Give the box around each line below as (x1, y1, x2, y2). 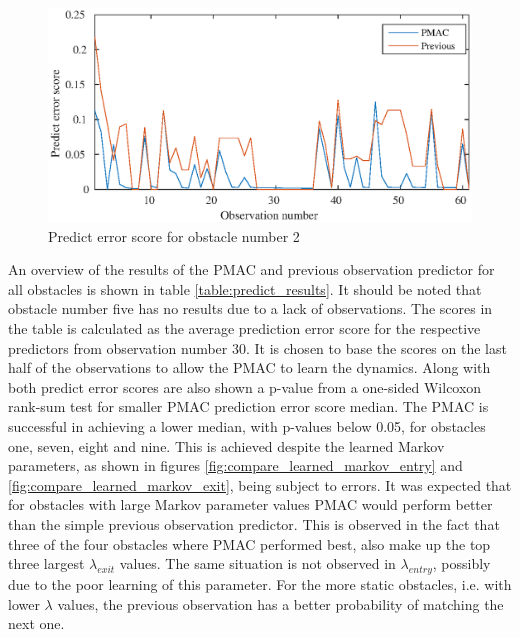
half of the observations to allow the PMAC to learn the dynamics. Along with (8, 357, 491, 378)
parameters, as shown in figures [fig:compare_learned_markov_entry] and (8, 455, 463, 476)
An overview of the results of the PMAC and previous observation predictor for (8, 259, 495, 280)
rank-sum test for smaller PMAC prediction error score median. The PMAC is (8, 396, 489, 417)
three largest (8, 553, 85, 574)
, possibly (432, 553, 491, 574)
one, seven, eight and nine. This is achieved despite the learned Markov (8, 435, 445, 456)
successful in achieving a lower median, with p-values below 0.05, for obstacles (8, 416, 486, 436)
